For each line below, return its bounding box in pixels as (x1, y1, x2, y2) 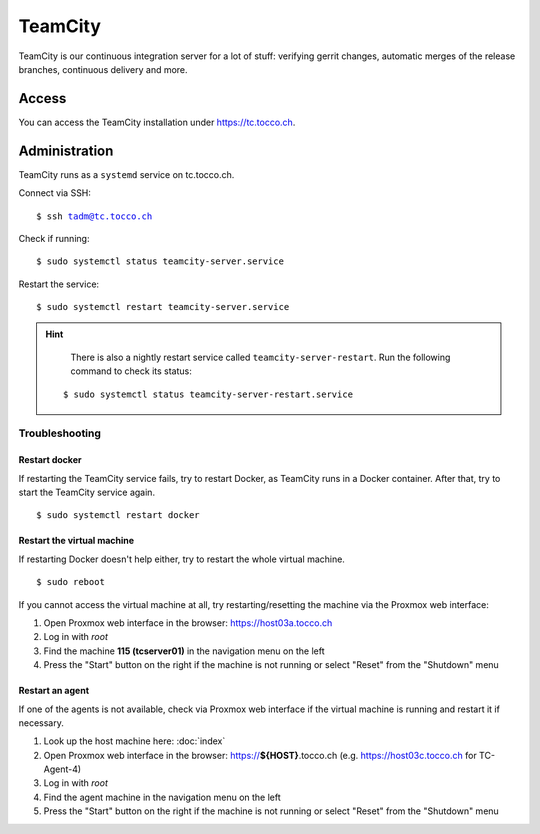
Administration (18, 142, 114, 159)
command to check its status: (70, 365, 192, 377)
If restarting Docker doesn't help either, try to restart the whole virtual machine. (18, 553, 345, 565)
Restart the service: (18, 278, 100, 290)
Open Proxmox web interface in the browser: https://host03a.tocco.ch (43, 616, 333, 629)
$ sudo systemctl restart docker (36, 510, 200, 521)
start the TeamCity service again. (18, 486, 155, 498)
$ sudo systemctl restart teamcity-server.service (36, 301, 290, 313)
